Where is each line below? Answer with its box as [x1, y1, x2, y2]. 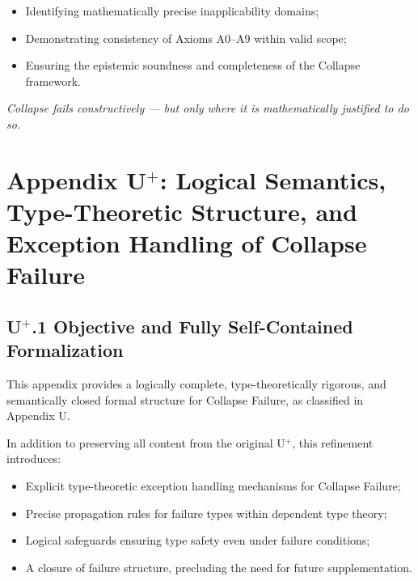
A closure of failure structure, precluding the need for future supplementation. [25, 558, 412, 575]
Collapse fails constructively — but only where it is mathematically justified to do [6, 100, 409, 117]
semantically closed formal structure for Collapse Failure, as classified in [6, 391, 364, 408]
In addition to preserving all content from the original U [6, 434, 285, 451]
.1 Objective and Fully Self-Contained [32, 313, 353, 338]
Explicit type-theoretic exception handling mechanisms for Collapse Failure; [25, 477, 401, 494]
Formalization [6, 337, 124, 363]
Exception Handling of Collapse [6, 227, 367, 260]
